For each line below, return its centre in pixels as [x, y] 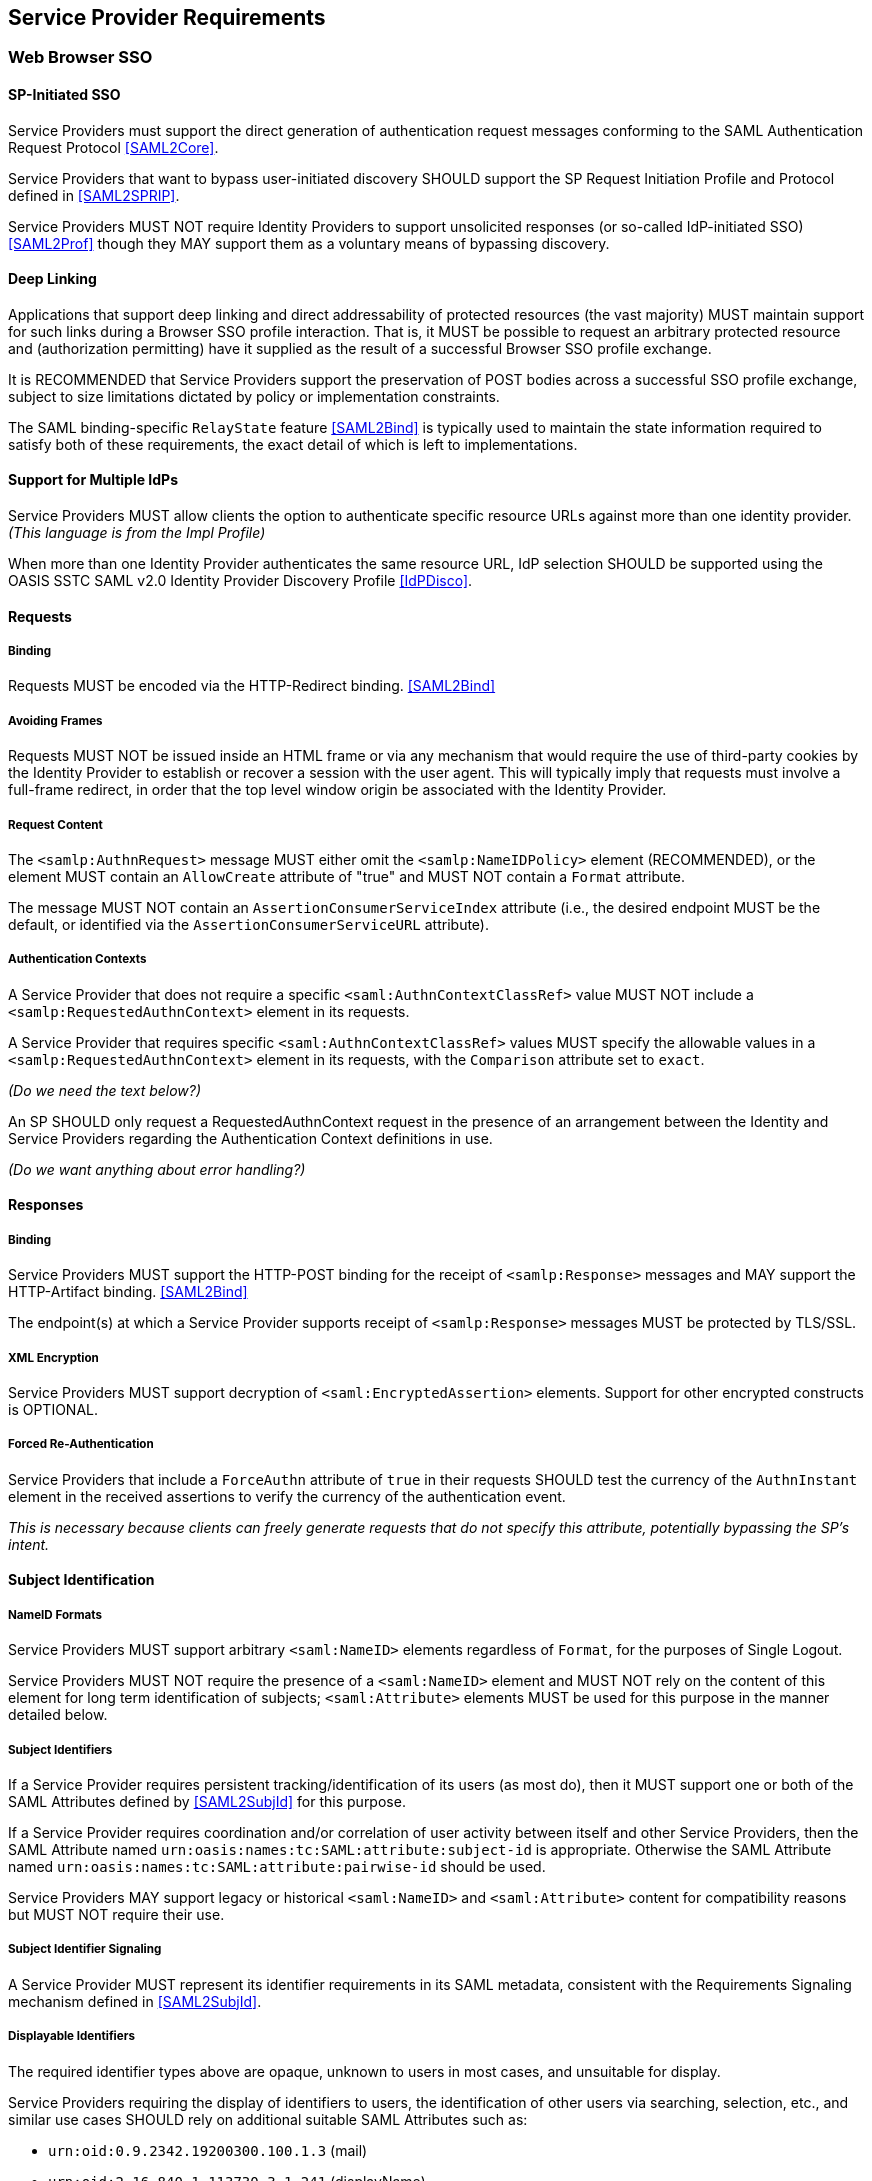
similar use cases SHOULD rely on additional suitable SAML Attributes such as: [268, 2119]
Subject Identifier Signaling [85, 1949]
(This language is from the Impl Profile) [137, 533]
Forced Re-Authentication [81, 1444]
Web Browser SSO [80, 57]
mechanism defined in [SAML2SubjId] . [135, 2001]
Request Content [55, 824]
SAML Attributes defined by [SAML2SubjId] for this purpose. [207, 1801]
